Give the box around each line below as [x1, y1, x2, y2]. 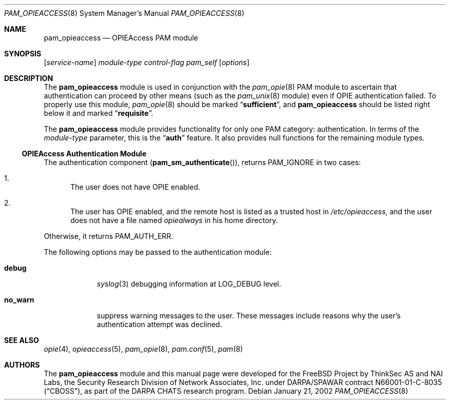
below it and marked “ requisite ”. [44, 109, 154, 117]
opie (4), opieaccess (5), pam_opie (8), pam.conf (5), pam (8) [44, 345, 243, 353]
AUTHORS [4, 360, 40, 369]
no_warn [4, 295, 34, 304]
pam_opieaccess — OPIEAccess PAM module [44, 33, 198, 42]
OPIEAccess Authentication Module [22, 149, 146, 158]
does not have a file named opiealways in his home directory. [70, 216, 278, 225]
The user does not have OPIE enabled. [70, 183, 200, 191]
